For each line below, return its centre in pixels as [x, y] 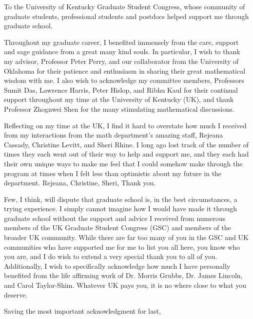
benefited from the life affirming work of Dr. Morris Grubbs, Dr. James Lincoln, [123, 275]
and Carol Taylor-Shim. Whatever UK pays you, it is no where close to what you [125, 285]
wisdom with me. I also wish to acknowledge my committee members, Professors [124, 80]
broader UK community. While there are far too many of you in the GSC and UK [126, 237]
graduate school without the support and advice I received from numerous [115, 218]
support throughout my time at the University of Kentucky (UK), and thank [119, 99]
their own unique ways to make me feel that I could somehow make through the [123, 163]
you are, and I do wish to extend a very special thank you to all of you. [111, 256]
